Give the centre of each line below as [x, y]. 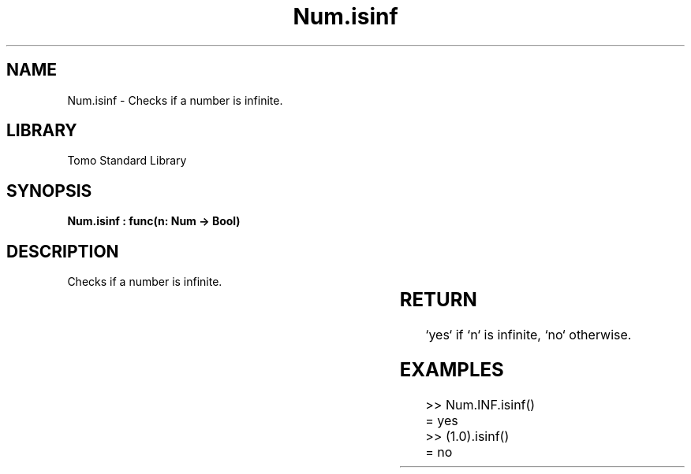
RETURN [438, 300]
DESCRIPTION [63, 251]
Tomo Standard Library [127, 161]
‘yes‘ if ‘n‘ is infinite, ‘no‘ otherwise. [529, 335]
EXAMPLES [452, 369]
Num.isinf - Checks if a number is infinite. [175, 100]
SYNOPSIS [49, 191]
